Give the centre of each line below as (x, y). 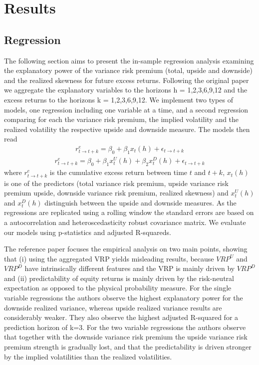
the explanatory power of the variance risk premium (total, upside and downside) (128, 70)
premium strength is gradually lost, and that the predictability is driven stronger (128, 347)
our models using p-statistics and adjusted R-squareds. (88, 232)
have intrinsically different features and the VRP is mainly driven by (130, 268)
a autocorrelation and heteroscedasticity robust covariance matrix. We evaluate (125, 222)
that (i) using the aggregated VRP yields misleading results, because (109, 258)
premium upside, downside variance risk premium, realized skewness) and (116, 193)
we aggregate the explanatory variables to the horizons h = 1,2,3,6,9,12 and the (126, 90)
